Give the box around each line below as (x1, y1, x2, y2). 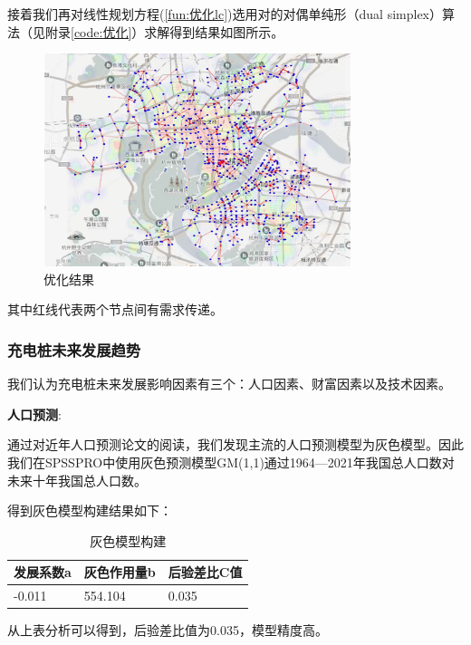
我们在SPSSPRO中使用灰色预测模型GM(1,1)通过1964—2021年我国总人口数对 (7, 452, 455, 471)
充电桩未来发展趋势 (7, 338, 141, 361)
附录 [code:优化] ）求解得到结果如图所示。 (44, 22, 284, 41)
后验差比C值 (168, 563, 243, 582)
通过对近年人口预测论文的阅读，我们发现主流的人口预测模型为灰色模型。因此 (7, 435, 464, 454)
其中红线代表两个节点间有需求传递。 (7, 300, 223, 319)
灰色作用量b (83, 563, 156, 582)
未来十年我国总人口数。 (7, 470, 147, 489)
